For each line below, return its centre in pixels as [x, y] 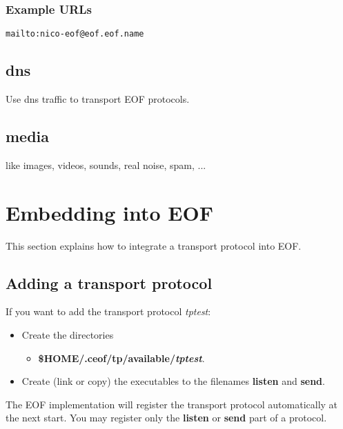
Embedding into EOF [109, 212]
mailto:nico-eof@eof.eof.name [75, 34]
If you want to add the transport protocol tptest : [108, 311]
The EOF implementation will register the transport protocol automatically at [172, 404]
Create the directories [68, 334]
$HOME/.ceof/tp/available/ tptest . [121, 358]
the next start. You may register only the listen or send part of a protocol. [166, 418]
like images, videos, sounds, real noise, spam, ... [106, 164]
